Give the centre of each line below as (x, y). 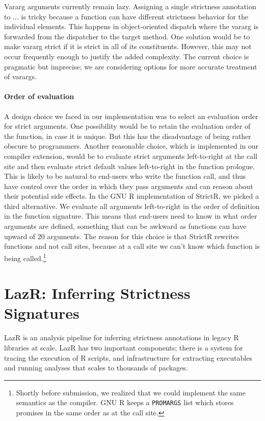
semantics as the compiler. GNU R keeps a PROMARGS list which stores (125, 402)
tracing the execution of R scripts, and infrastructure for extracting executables (128, 357)
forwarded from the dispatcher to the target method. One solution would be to (127, 36)
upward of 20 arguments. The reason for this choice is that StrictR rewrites (122, 236)
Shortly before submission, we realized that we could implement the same (131, 392)
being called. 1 (25, 257)
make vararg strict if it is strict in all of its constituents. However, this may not (128, 46)
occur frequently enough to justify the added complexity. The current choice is (127, 56)
